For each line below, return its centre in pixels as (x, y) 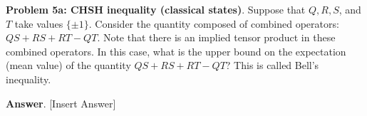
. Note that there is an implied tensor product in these (216, 37)
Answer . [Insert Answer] (61, 103)
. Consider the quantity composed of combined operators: (214, 23)
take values (39, 23)
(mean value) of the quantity (68, 65)
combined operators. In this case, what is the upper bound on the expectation (176, 51)
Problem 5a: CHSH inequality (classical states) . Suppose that (156, 9)
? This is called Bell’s (272, 65)
